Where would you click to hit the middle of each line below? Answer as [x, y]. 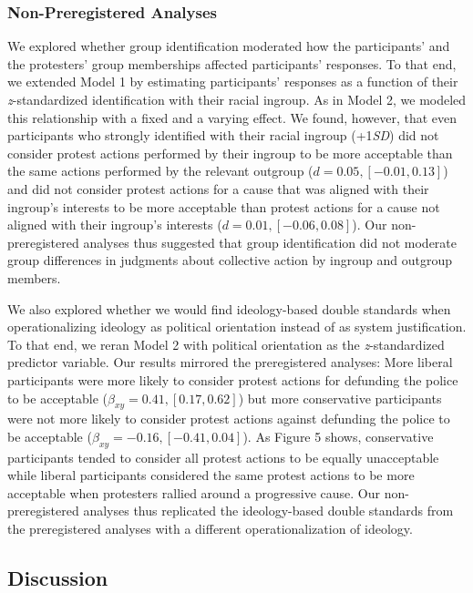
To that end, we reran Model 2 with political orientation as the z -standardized [226, 344]
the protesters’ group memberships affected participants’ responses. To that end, [232, 63]
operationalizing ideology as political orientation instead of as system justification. [237, 327]
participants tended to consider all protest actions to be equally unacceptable [223, 457]
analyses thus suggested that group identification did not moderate [270, 242]
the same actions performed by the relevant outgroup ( [160, 171]
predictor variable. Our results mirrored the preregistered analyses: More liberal [230, 362]
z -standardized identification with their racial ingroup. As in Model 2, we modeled [237, 99]
